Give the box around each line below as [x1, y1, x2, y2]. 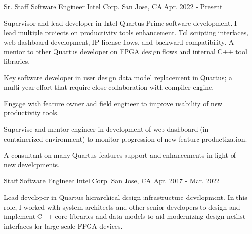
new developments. [4, 159, 60, 169]
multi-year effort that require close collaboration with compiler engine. [4, 82, 214, 92]
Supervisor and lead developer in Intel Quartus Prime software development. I [4, 18, 237, 28]
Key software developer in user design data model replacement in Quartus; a [4, 72, 233, 82]
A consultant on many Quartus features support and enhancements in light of [4, 150, 236, 160]
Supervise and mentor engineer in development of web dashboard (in [4, 124, 209, 134]
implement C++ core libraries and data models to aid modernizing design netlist [4, 211, 246, 221]
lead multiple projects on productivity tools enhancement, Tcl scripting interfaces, [4, 27, 249, 37]
